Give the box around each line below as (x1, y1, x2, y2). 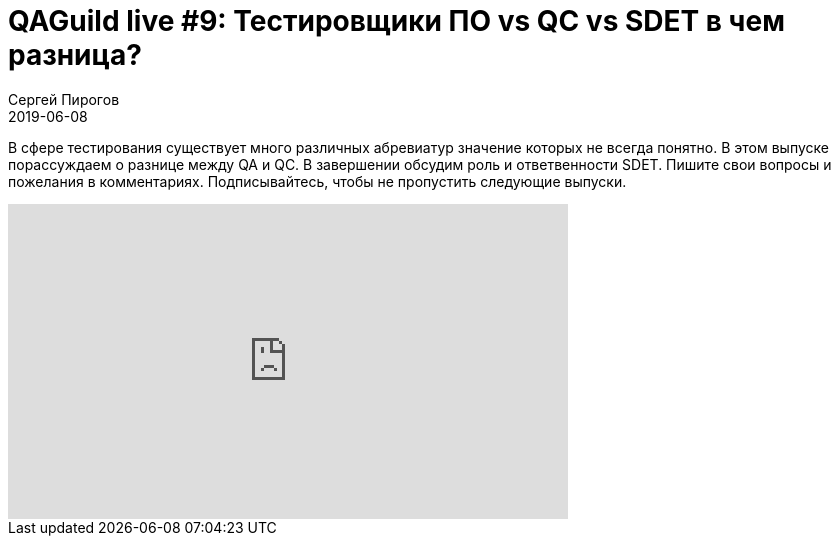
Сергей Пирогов (8, 90, 120, 108)
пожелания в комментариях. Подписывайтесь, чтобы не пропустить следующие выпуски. (8, 172, 627, 190)
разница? (8, 38, 142, 72)
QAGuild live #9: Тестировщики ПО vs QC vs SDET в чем (8, 4, 785, 38)
